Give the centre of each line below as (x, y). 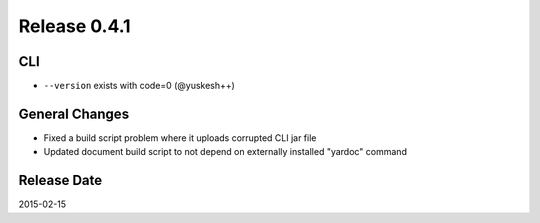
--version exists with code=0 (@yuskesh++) (139, 86)
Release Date (60, 180)
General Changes (74, 113)
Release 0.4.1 (74, 26)
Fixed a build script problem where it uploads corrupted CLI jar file (180, 137)
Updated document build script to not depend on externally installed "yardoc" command (225, 152)
